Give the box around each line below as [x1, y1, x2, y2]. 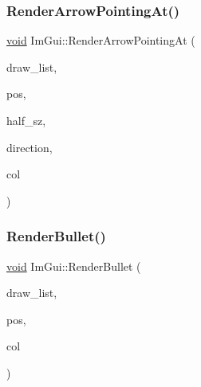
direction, [6, 139, 53, 155]
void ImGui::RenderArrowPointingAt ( [6, 32, 195, 49]
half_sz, [6, 112, 46, 128]
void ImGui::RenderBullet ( [6, 257, 141, 274]
